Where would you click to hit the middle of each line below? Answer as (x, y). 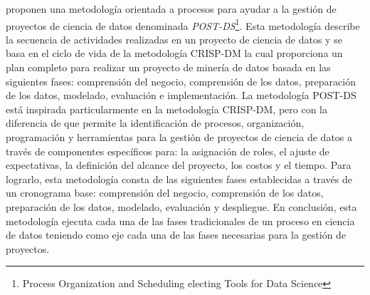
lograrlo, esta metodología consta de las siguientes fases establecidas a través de (179, 178)
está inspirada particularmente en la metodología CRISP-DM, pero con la (167, 109)
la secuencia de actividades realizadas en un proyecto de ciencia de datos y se (174, 39)
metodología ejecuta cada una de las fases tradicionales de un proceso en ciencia (180, 221)
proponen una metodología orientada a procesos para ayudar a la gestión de (171, 9)
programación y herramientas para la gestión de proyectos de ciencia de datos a (179, 137)
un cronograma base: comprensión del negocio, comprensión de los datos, (165, 193)
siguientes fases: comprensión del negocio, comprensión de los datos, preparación (181, 81)
